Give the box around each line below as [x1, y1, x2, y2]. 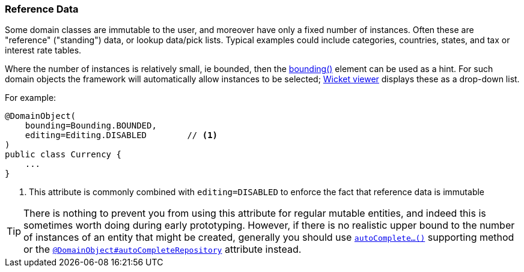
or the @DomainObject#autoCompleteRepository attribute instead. [23, 243, 302, 256]
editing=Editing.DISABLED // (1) [25, 130, 218, 141]
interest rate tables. [5, 45, 82, 56]
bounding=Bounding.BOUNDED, [25, 121, 157, 131]
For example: [5, 92, 56, 103]
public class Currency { [5, 150, 121, 160]
